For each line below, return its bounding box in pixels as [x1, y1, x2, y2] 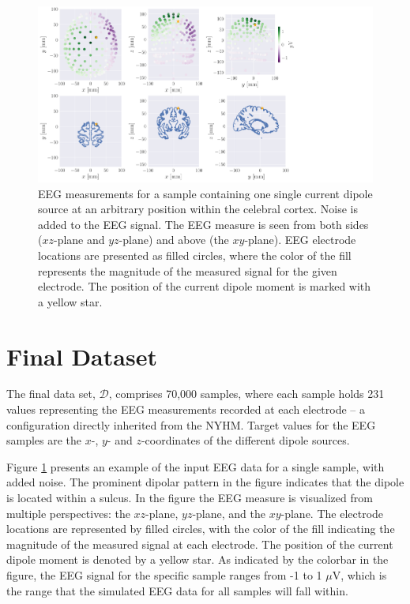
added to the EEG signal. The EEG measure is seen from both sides [38, 216, 369, 232]
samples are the [6, 432, 82, 448]
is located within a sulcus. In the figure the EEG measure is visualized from [6, 490, 373, 505]
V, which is [332, 566, 387, 583]
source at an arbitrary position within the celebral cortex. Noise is [38, 201, 358, 217]
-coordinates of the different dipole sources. [141, 432, 350, 448]
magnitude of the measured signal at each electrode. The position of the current [6, 535, 393, 552]
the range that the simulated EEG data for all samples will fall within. [6, 582, 348, 598]
